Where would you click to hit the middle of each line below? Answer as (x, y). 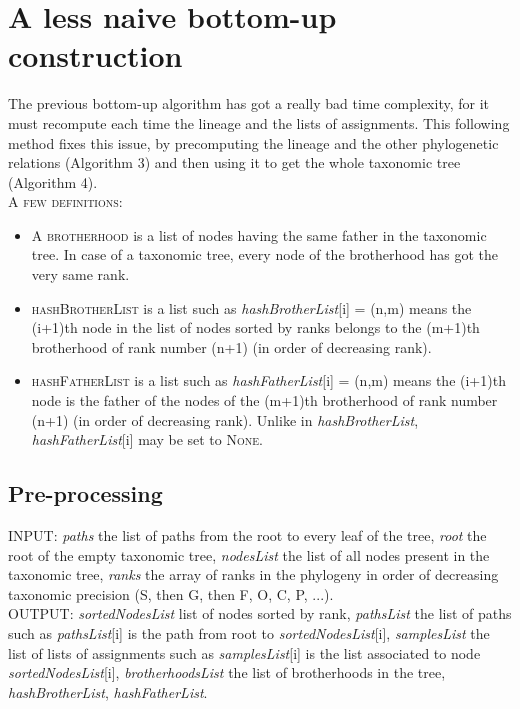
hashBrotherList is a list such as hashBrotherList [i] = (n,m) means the (251, 307)
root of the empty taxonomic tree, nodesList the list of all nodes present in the (249, 554)
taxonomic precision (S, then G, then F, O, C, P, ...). (171, 593)
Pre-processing (85, 493)
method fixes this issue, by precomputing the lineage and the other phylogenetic (253, 142)
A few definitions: (65, 201)
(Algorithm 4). (53, 181)
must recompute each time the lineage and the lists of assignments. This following (259, 122)
